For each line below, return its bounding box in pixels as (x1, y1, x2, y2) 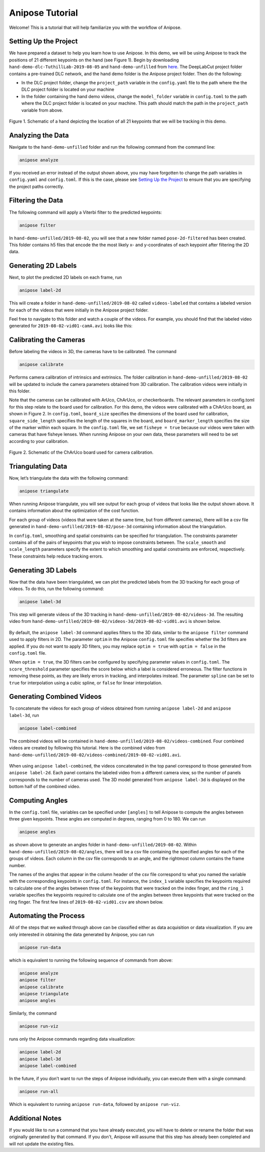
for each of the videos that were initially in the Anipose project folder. (9, 307, 149, 313)
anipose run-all (19, 1089, 59, 1094)
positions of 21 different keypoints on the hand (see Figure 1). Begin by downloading (9, 57, 179, 63)
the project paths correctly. (9, 183, 64, 189)
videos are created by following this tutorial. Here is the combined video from (9, 745, 165, 751)
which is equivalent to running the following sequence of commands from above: (9, 957, 173, 963)
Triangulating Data (9, 462, 67, 470)
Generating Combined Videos (9, 692, 102, 701)
